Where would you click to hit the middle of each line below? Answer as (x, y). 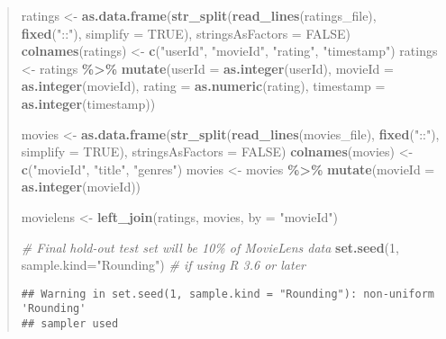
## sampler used (70, 324)
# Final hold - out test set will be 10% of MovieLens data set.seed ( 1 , (210, 247)
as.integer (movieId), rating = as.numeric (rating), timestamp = (203, 86)
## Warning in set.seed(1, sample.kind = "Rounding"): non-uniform (228, 294)
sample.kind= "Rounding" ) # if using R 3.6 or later (164, 265)
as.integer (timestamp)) (88, 103)
